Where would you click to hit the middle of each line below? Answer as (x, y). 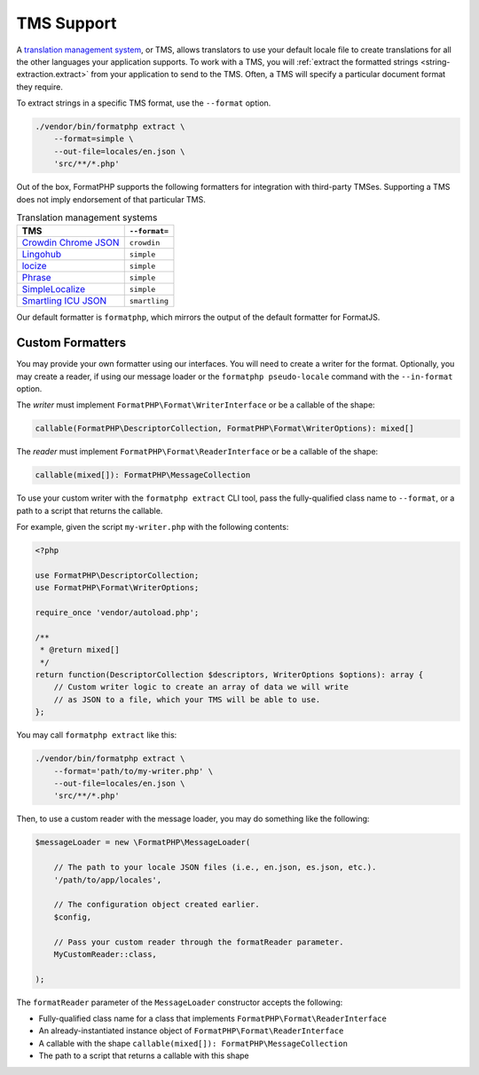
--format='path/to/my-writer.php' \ (133, 771)
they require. (40, 87)
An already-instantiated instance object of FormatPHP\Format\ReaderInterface (191, 1031)
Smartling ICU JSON (64, 301)
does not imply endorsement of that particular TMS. (111, 199)
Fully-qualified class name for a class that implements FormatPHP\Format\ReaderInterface (213, 1019)
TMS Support (67, 23)
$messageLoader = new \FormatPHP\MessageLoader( (143, 842)
